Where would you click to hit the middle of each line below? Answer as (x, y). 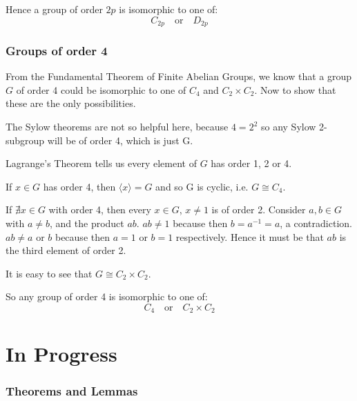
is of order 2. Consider (259, 209)
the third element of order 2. (66, 250)
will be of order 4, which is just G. (120, 140)
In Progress (61, 353)
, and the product (87, 223)
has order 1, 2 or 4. (251, 163)
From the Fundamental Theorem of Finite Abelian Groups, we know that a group (179, 76)
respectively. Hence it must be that (250, 236)
